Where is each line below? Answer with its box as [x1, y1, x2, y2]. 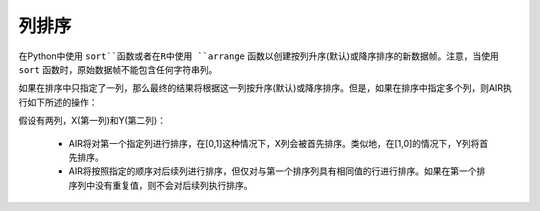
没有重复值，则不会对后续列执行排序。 [94, 179, 253, 191]
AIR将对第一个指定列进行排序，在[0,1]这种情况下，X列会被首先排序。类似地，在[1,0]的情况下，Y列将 [68, 137, 480, 149]
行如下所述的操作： [18, 96, 98, 108]
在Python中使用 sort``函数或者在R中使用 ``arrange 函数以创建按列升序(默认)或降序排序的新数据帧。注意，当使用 [18, 50, 499, 62]
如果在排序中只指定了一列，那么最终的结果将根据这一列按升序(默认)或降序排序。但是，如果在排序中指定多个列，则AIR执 [18, 82, 512, 94]
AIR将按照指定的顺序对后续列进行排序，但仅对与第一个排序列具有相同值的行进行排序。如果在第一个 [68, 165, 477, 177]
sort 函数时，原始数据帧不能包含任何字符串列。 [18, 63, 218, 75]
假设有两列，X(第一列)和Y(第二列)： [18, 115, 167, 127]
